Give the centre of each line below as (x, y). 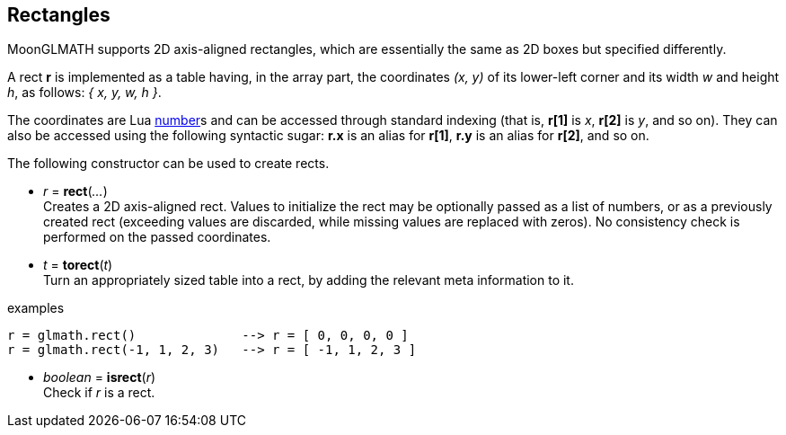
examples (36, 308)
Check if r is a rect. (99, 393)
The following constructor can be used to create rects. (168, 164)
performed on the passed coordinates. (157, 237)
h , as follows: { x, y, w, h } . (84, 93)
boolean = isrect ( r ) (100, 377)
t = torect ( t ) (78, 265)
